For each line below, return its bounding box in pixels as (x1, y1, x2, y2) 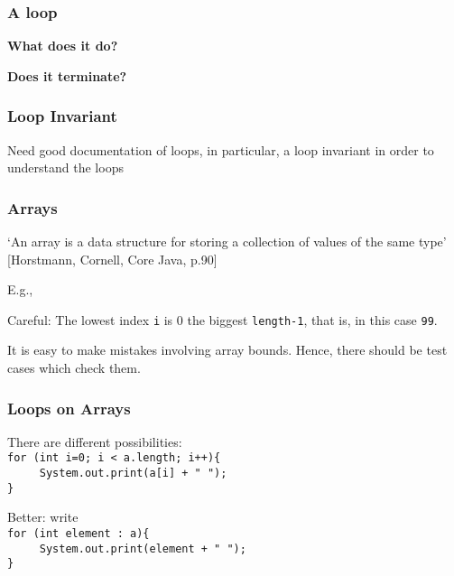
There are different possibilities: (7, 432, 182, 451)
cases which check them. (7, 358, 141, 377)
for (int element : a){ (7, 527, 150, 541)
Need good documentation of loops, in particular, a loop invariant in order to (7, 140, 434, 159)
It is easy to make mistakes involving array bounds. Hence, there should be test (7, 340, 448, 359)
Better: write (7, 507, 79, 526)
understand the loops (7, 158, 124, 177)
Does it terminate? (7, 66, 127, 85)
